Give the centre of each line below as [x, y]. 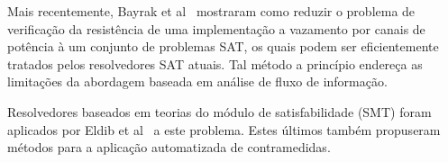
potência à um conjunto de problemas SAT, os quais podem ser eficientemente [223, 46]
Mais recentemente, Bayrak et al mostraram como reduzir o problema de [211, 11]
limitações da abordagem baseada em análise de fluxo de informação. [197, 81]
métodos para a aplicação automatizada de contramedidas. [169, 147]
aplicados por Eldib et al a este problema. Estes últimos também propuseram [224, 129]
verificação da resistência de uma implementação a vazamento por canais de [216, 28]
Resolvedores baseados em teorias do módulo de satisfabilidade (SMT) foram [219, 111]
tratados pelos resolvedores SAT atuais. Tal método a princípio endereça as [215, 63]
